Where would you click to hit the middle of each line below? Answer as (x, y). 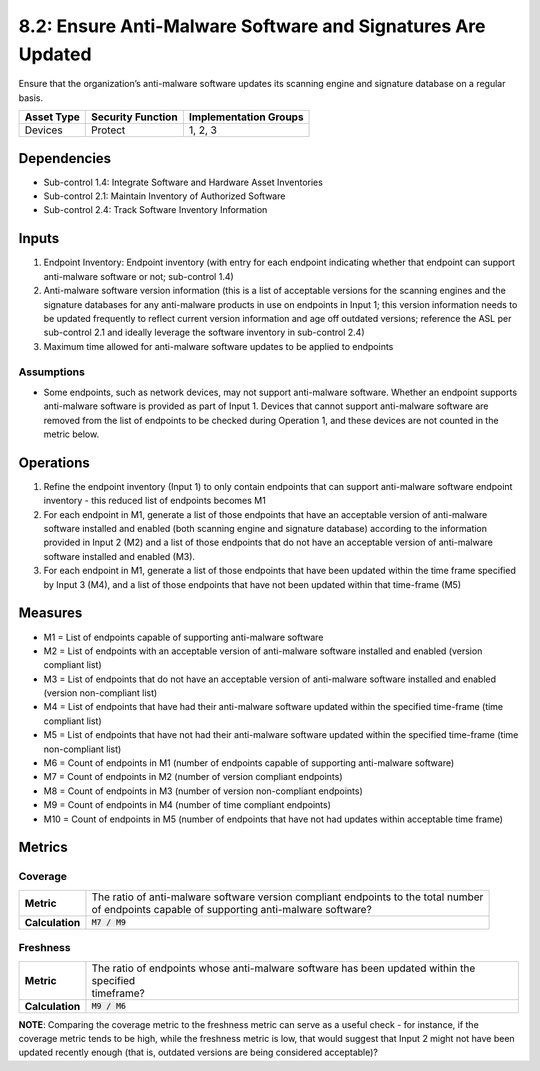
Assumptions (51, 372)
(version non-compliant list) (100, 693)
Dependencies (65, 158)
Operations (54, 462)
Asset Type (52, 117)
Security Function (135, 117)
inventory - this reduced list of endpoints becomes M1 (155, 501)
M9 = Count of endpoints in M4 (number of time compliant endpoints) (187, 805)
